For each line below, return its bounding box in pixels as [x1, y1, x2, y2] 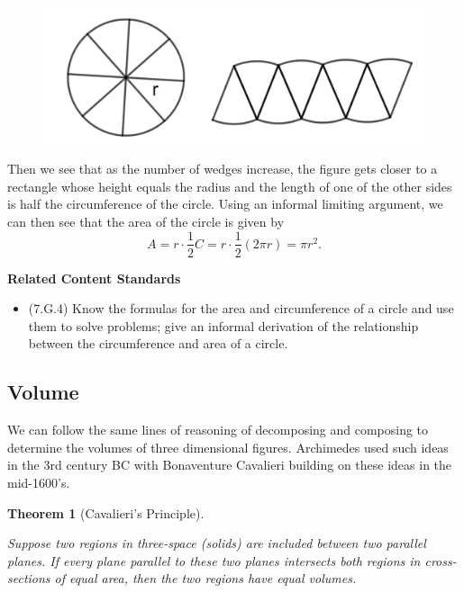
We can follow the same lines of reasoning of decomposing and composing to [7, 420, 429, 439]
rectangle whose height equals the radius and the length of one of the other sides [7, 176, 452, 195]
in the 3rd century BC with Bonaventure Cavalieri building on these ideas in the [7, 455, 452, 474]
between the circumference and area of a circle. [28, 334, 288, 353]
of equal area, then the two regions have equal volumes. [54, 569, 357, 588]
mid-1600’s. [7, 472, 70, 491]
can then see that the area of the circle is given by [7, 211, 285, 230]
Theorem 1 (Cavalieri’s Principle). [7, 503, 205, 522]
